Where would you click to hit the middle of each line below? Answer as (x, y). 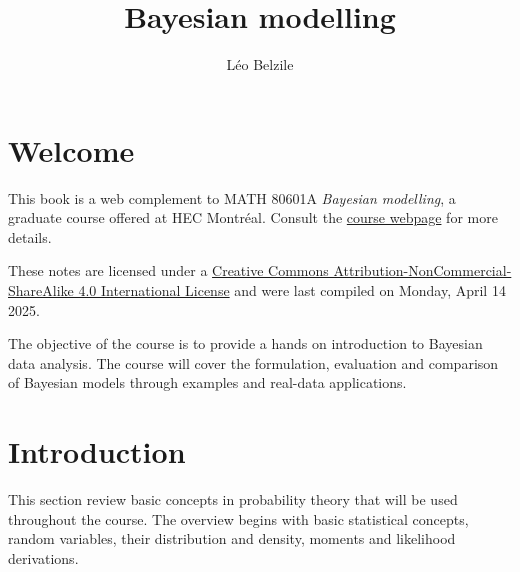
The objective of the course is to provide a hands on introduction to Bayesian (245, 343)
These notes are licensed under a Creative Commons (168, 270)
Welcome (71, 149)
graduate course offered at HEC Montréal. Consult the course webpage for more (253, 217)
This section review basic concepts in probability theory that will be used (233, 499)
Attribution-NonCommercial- (422, 270)
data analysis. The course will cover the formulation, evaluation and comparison (253, 362)
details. (30, 236)
